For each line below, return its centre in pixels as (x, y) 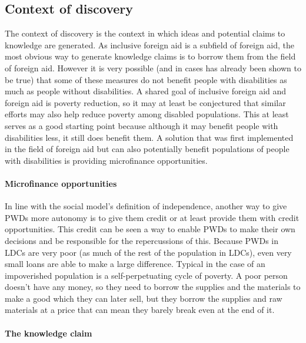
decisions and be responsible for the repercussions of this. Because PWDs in (142, 240)
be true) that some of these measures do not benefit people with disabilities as (146, 79)
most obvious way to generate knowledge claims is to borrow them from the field (150, 56)
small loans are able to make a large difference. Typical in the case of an (135, 264)
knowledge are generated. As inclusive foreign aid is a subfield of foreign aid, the (150, 44)
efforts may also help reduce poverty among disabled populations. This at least (147, 114)
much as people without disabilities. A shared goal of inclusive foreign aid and (146, 91)
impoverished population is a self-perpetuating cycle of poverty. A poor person (146, 275)
